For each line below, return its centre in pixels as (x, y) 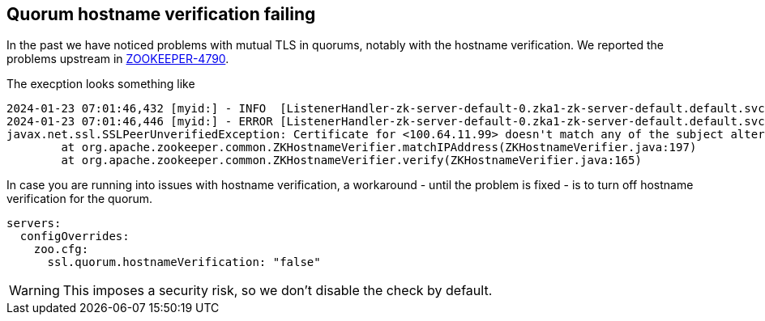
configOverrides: (75, 237)
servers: (34, 224)
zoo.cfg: (61, 249)
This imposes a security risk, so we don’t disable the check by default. (278, 291)
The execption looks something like (101, 84)
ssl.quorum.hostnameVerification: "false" (184, 262)
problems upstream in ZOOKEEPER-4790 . (118, 59)
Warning (34, 291)
